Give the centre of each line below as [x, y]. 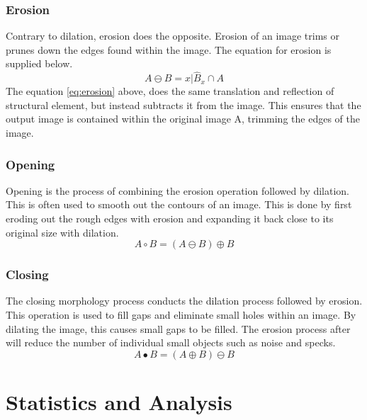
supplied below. [39, 63]
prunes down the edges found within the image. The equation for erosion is [169, 49]
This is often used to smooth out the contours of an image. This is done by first [179, 204]
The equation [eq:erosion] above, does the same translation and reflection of [170, 91]
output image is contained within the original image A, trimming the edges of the [183, 119]
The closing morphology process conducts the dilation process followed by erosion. [184, 301]
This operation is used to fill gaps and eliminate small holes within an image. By [181, 314]
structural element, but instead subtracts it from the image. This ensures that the [183, 104]
